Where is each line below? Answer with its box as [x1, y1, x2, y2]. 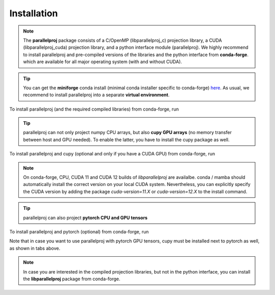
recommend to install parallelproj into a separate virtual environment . [23, 92, 170, 98]
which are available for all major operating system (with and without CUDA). [23, 59, 182, 65]
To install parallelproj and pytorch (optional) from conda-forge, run [9, 228, 149, 234]
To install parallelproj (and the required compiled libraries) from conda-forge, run [9, 106, 179, 112]
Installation [9, 8, 58, 19]
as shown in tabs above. [9, 245, 61, 251]
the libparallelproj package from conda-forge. [23, 276, 121, 282]
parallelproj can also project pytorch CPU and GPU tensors [23, 214, 148, 221]
